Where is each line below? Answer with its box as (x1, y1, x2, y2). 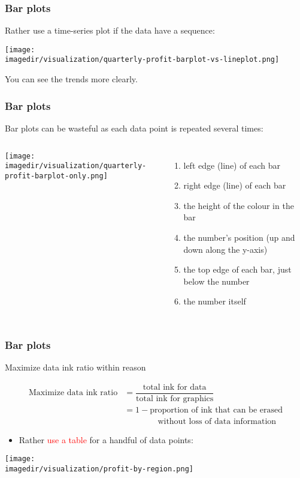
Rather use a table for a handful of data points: (19, 433, 193, 446)
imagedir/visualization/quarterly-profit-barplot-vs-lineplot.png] (5, 55, 280, 64)
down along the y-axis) (183, 243, 268, 255)
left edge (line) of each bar (183, 159, 280, 171)
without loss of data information (157, 417, 277, 426)
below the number (183, 274, 250, 287)
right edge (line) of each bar (183, 179, 286, 192)
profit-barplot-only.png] (5, 171, 108, 180)
